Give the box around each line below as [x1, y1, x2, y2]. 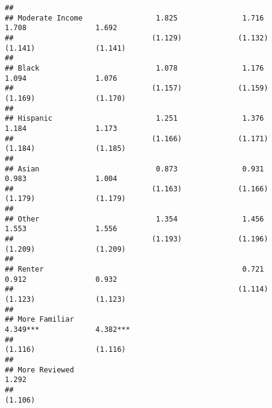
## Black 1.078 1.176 [5, 63, 264, 72]
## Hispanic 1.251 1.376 [5, 114, 264, 123]
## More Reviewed [5, 365, 74, 374]
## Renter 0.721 [5, 265, 264, 274]
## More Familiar [5, 315, 74, 324]
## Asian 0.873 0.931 [5, 164, 264, 173]
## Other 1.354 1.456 [5, 214, 264, 223]
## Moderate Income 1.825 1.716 [5, 13, 264, 22]
